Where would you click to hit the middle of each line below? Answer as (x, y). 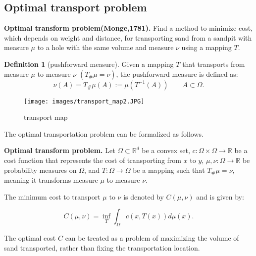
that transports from (214, 64)
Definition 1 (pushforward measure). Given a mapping (89, 64)
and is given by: (220, 196)
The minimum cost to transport (52, 196)
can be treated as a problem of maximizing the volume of (152, 238)
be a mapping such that (169, 170)
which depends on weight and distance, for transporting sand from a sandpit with (128, 37)
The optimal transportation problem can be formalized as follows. (104, 133)
